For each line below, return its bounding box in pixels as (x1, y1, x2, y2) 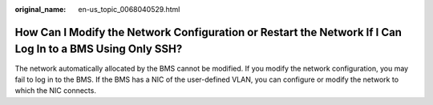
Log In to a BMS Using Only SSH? (14, 42, 183, 56)
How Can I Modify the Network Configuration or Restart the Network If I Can (14, 25, 403, 39)
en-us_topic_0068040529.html (78, 5, 180, 14)
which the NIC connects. (14, 86, 96, 95)
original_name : (14, 5, 67, 14)
